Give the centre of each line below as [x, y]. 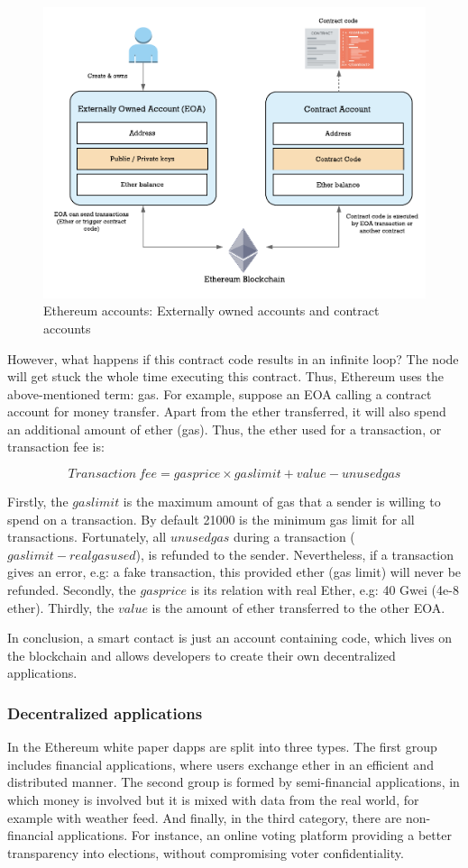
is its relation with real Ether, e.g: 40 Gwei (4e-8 [325, 590]
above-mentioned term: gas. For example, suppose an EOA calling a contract [220, 393]
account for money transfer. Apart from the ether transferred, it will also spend [227, 411]
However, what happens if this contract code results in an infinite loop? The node [233, 358]
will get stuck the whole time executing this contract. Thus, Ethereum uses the [225, 376]
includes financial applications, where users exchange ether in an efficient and [220, 764]
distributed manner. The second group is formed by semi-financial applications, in [234, 782]
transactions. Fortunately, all [87, 537]
